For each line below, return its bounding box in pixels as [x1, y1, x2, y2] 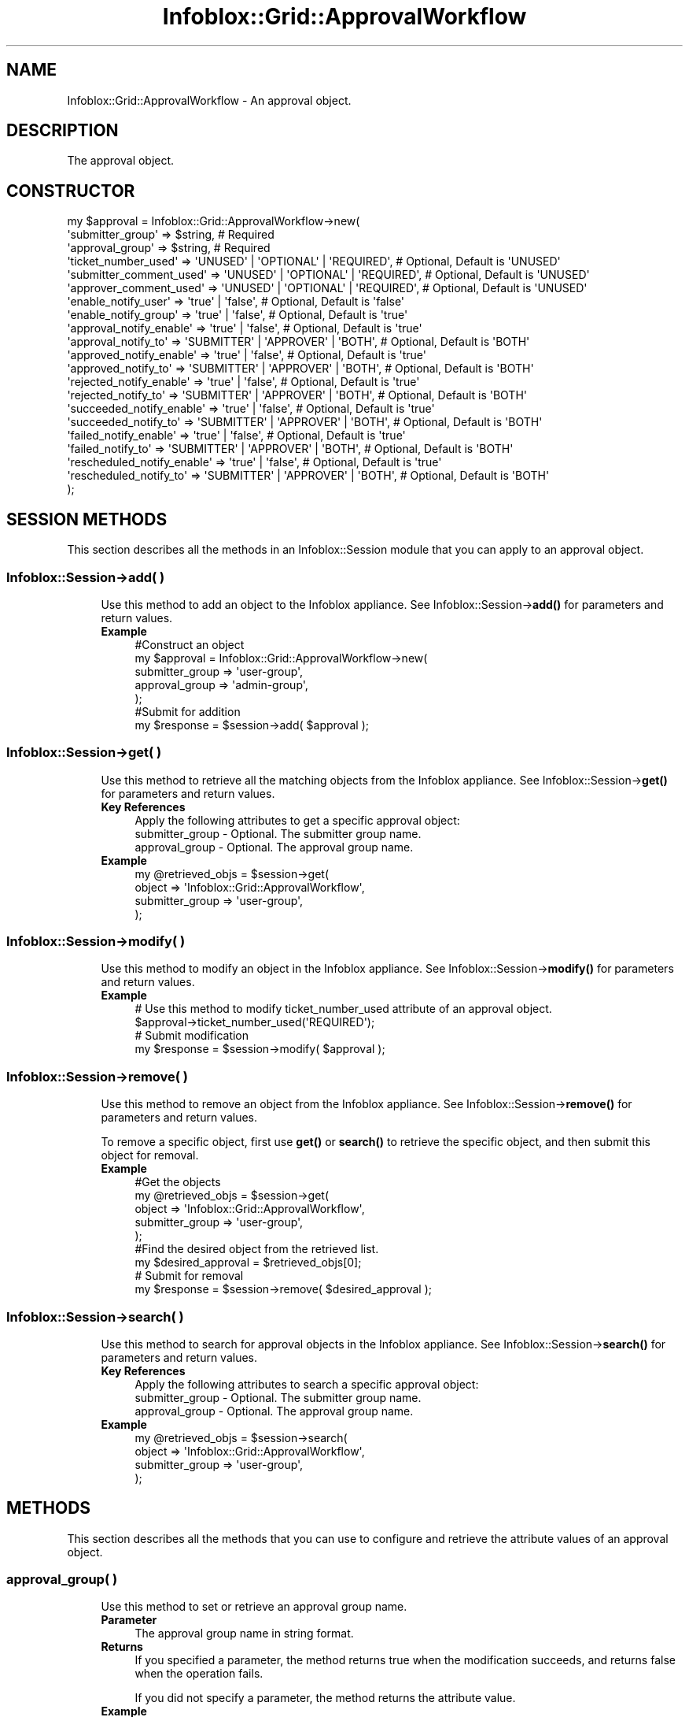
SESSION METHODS [6, 509, 168, 529]
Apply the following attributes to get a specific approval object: [134, 813, 460, 827]
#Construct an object [134, 637, 245, 651]
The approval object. [67, 154, 175, 168]
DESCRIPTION [6, 121, 119, 141]
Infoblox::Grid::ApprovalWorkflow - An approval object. [67, 93, 352, 107]
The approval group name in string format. [134, 1626, 354, 1641]
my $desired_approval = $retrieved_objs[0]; [134, 1255, 362, 1270]
